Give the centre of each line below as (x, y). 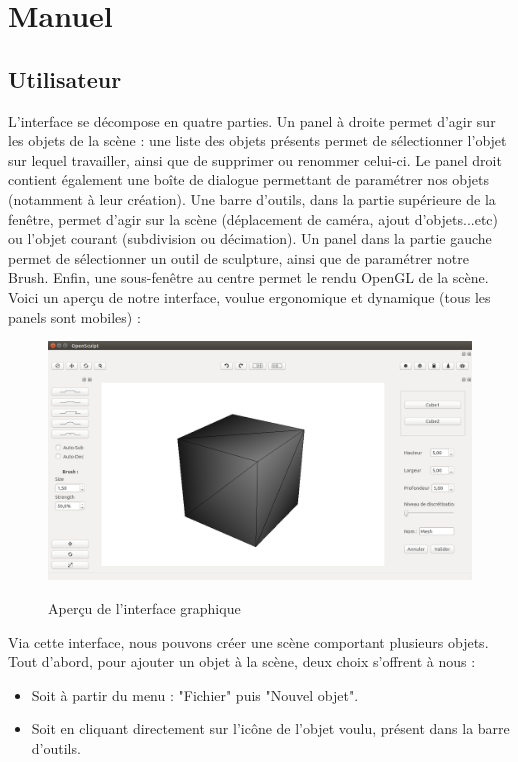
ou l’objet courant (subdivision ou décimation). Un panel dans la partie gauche (250, 238)
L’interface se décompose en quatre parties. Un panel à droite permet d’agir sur (252, 120)
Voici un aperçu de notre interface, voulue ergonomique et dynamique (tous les (249, 296)
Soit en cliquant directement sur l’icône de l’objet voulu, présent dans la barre (270, 728)
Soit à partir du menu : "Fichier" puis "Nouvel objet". (195, 694)
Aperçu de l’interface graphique (144, 608)
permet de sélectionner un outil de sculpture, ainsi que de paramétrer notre (238, 257)
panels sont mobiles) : (74, 316)
